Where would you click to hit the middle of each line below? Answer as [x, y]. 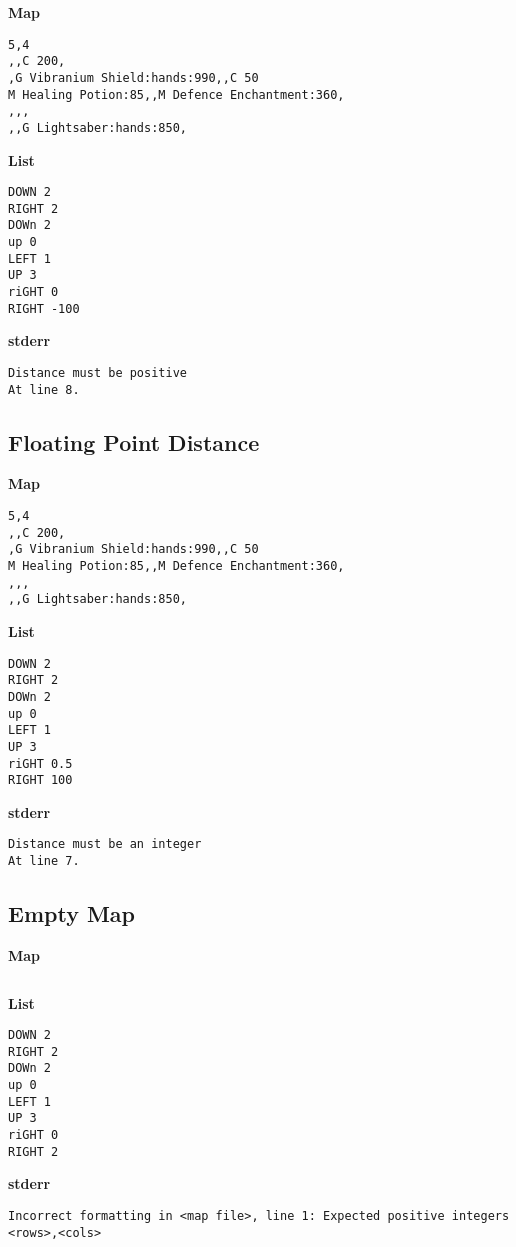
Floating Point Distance [134, 441]
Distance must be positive [97, 372]
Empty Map [72, 913]
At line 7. [44, 861]
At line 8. [44, 389]
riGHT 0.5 [40, 763]
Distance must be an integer [105, 844]
